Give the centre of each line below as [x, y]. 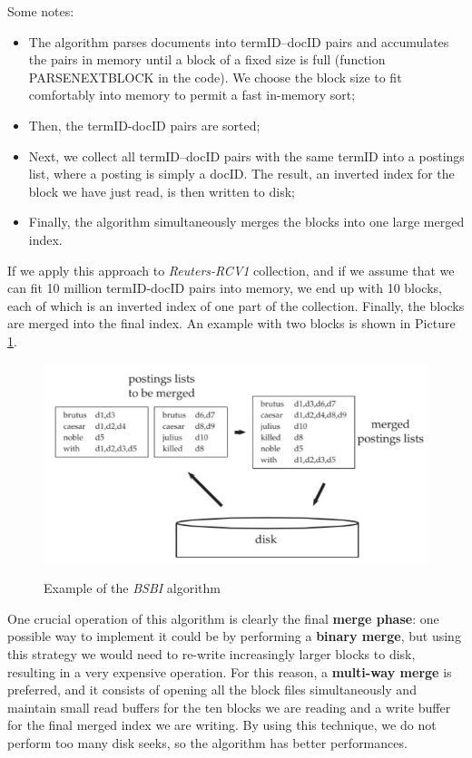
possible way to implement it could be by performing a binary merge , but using [234, 636]
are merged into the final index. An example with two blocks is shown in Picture [231, 323]
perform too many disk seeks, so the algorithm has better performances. [207, 742]
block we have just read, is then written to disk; [162, 191]
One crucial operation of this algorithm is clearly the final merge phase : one [223, 618]
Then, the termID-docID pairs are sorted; [144, 125]
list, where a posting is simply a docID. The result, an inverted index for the [241, 174]
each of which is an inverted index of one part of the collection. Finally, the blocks [236, 305]
